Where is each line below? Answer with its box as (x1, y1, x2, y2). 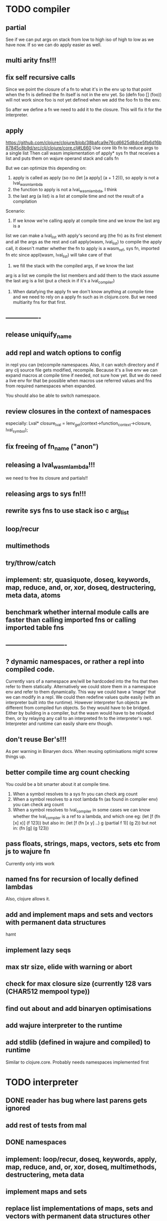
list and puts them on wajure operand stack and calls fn (5, 155, 119, 161)
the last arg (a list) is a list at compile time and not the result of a (12, 193, 144, 199)
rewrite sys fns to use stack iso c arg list (5, 506, 129, 516)
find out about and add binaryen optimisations (5, 1004, 152, 1013)
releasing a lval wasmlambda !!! (5, 461, 96, 470)
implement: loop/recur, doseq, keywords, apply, (5, 1155, 157, 1163)
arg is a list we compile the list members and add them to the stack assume (5, 272, 160, 278)
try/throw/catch (5, 559, 56, 567)
